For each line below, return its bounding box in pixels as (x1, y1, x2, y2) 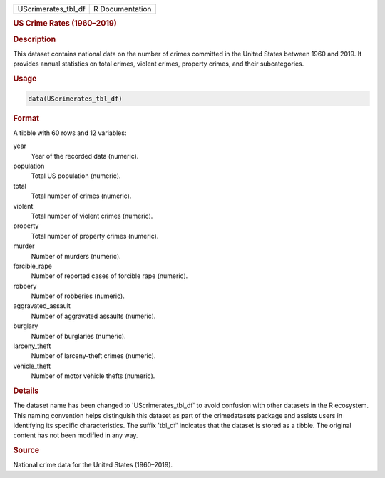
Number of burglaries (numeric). (31, 332, 126, 340)
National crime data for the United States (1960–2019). (13, 461, 173, 469)
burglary (13, 322, 38, 330)
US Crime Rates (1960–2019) (13, 19, 117, 29)
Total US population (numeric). (31, 171, 121, 180)
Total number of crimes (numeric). (31, 191, 132, 200)
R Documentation (93, 4, 152, 14)
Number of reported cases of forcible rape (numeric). (31, 272, 188, 280)
